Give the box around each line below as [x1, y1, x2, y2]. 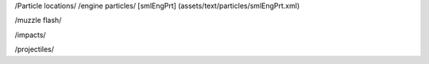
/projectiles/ [14, 44, 55, 55]
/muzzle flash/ [14, 16, 62, 25]
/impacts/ [14, 30, 47, 40]
